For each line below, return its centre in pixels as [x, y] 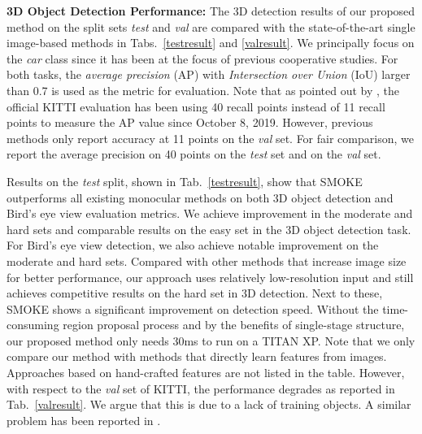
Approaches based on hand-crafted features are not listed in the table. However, [206, 373]
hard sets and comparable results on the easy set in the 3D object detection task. [209, 229]
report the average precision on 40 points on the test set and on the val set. [194, 154]
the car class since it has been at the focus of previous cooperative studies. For [202, 58]
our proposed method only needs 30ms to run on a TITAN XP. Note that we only [211, 340]
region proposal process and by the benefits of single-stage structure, [234, 325]
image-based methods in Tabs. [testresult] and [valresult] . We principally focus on [211, 43]
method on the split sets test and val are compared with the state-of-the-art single [211, 26]
